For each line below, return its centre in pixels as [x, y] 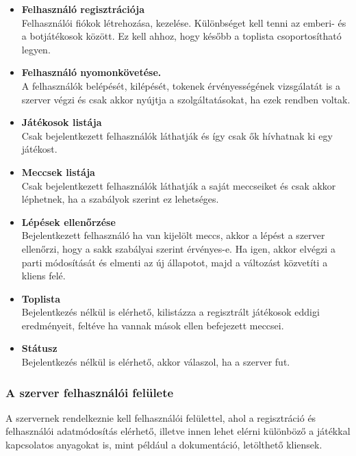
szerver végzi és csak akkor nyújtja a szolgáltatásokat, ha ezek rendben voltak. [186, 99]
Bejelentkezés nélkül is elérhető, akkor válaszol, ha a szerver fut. [156, 362]
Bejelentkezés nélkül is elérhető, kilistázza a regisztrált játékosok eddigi [170, 312]
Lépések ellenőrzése [68, 221]
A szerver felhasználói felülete [90, 392]
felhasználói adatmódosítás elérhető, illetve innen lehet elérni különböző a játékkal [178, 431]
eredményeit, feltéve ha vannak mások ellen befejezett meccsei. [153, 325]
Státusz [39, 348]
